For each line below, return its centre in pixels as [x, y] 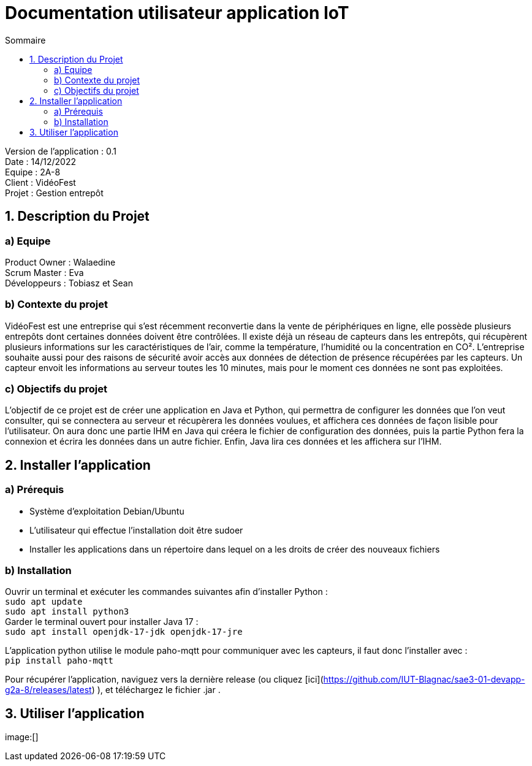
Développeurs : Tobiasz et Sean [69, 283]
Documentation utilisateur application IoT [177, 13]
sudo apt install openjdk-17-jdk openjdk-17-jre [124, 632]
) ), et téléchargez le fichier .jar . [156, 690]
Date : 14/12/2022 [40, 161]
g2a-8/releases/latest [48, 690]
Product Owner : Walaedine [60, 262]
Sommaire [25, 40]
